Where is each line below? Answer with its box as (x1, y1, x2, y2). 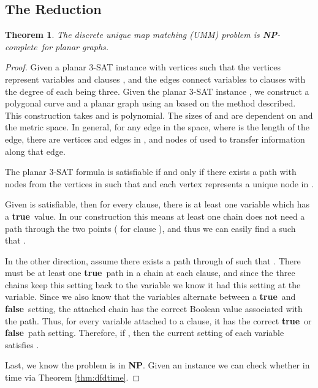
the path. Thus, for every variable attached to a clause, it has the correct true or (5, 314, 312, 327)
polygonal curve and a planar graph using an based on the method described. (5, 97, 296, 110)
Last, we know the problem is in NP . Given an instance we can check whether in (5, 359, 310, 371)
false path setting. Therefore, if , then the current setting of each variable (5, 326, 284, 339)
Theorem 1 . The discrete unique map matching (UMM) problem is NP (5, 28, 278, 41)
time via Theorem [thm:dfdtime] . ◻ (5, 371, 140, 384)
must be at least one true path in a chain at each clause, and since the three (5, 266, 295, 279)
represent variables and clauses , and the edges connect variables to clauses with (5, 72, 306, 85)
